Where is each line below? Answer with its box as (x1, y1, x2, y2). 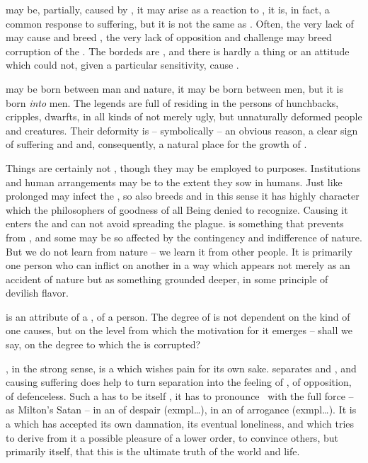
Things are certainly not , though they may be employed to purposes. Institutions (6, 160, 361, 175)
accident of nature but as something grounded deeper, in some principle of (6, 271, 328, 286)
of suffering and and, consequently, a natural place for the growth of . (6, 137, 307, 152)
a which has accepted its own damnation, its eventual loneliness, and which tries (6, 416, 355, 431)
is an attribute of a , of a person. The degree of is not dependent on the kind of (6, 309, 350, 324)
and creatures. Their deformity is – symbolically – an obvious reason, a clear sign (6, 122, 358, 137)
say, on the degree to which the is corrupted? (6, 337, 201, 352)
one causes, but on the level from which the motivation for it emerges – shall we (6, 323, 352, 338)
